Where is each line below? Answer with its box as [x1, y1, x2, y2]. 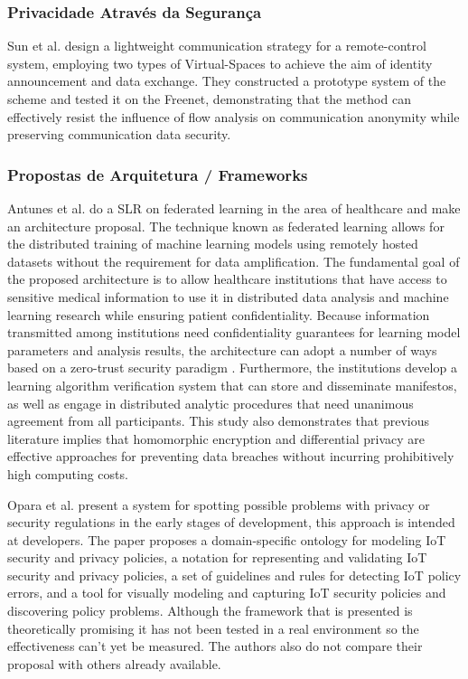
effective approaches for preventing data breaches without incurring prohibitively [7, 447, 454, 466]
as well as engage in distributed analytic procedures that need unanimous [7, 393, 414, 412]
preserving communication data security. [7, 125, 231, 144]
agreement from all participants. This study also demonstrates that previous [7, 411, 430, 430]
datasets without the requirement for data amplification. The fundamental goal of [7, 251, 460, 270]
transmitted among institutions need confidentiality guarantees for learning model [7, 323, 461, 342]
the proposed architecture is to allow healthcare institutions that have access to [7, 269, 447, 288]
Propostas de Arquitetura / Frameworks [7, 163, 308, 185]
